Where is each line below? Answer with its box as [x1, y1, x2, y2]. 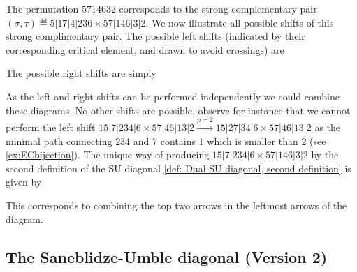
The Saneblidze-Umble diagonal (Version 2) [6, 245, 328, 267]
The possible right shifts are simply [6, 66, 156, 80]
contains [160, 133, 196, 148]
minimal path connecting [6, 133, 112, 148]
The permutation [6, 1, 79, 15]
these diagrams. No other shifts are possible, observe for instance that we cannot [6, 103, 351, 117]
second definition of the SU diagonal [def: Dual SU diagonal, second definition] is [6, 160, 351, 175]
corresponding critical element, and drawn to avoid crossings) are [6, 42, 284, 56]
